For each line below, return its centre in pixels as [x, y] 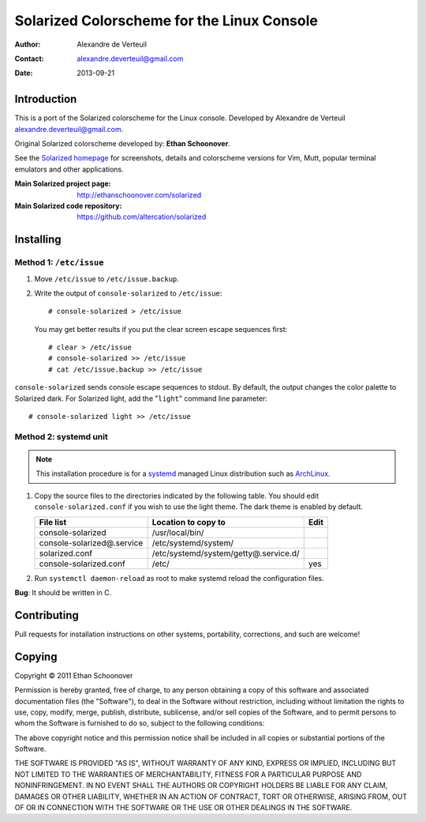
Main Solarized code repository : [68, 205]
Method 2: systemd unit [61, 436]
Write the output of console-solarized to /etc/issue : [128, 293]
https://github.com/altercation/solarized [142, 217]
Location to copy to [189, 522]
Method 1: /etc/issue [59, 262]
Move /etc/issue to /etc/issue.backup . [106, 279]
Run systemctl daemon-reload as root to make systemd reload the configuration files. [179, 578]
